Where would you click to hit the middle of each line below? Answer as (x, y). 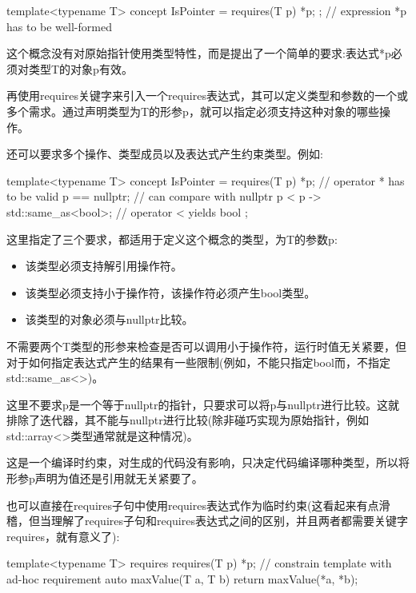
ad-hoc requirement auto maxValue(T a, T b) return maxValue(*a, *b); (182, 579)
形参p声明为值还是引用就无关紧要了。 (105, 478)
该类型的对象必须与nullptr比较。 (109, 319)
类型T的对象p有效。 (80, 68)
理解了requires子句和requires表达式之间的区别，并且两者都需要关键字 (229, 521)
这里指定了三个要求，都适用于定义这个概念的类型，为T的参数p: (172, 239)
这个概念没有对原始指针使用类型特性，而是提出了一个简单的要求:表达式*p (199, 53)
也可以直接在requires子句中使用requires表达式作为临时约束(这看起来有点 (193, 505)
